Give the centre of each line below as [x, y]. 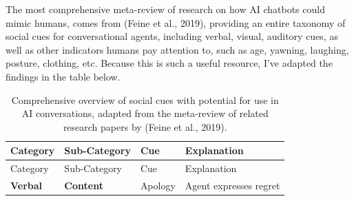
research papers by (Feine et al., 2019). [145, 126]
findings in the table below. [63, 76]
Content [84, 186]
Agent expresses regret [232, 186]
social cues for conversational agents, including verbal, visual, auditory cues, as [172, 36]
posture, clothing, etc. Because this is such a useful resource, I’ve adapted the [169, 63]
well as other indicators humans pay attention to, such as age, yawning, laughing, [177, 49]
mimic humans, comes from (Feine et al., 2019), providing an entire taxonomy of [176, 22]
